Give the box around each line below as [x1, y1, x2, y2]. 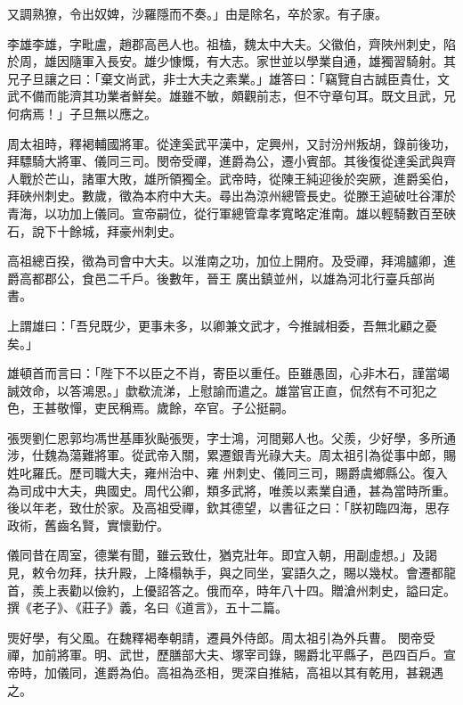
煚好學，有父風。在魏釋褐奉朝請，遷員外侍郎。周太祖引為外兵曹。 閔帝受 [7, 627, 435, 646]
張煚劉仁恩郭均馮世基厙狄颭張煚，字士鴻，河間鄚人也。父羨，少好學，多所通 [7, 428, 456, 447]
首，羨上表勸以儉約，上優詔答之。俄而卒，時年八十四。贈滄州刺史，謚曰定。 [7, 580, 456, 599]
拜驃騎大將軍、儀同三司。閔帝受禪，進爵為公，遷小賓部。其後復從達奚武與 [7, 152, 443, 170]
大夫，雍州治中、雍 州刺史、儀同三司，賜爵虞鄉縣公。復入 [106, 463, 448, 482]
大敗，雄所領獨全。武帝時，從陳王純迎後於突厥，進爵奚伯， [106, 168, 456, 187]
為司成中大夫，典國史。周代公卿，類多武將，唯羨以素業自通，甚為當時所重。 [7, 480, 456, 499]
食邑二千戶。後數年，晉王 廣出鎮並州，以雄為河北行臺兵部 [81, 268, 423, 287]
